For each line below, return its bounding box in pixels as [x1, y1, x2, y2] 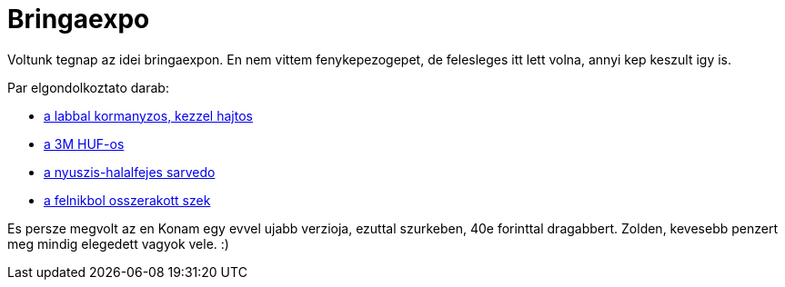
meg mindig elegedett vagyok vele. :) [7, 235, 229, 252]
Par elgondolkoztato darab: [7, 79, 169, 95]
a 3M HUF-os [44, 135, 125, 152]
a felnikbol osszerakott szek [44, 192, 211, 208]
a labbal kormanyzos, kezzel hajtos [44, 107, 253, 124]
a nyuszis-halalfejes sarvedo [44, 163, 216, 180]
